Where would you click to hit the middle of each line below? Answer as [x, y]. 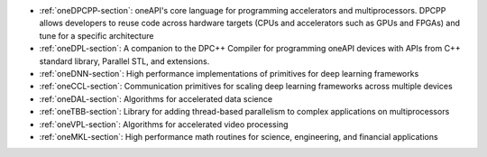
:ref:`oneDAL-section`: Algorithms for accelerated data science [156, 98]
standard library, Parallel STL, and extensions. [124, 61]
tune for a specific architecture [96, 35]
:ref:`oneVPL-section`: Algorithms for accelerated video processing [164, 124]
